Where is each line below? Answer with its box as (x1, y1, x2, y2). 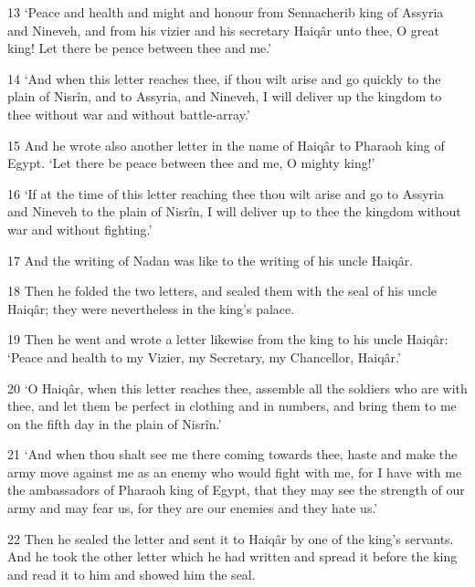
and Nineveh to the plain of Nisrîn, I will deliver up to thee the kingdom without (7, 202, 461, 221)
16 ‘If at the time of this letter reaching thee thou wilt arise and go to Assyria (7, 183, 444, 203)
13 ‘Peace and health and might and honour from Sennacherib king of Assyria (7, 3, 444, 21)
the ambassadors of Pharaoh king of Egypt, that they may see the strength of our (7, 480, 465, 499)
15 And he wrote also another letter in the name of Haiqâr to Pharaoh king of (7, 135, 445, 154)
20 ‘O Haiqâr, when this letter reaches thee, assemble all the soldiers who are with (7, 378, 468, 397)
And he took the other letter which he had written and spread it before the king (7, 547, 458, 566)
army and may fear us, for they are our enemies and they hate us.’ (7, 498, 378, 518)
